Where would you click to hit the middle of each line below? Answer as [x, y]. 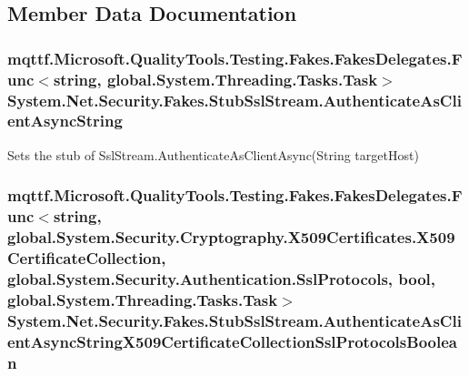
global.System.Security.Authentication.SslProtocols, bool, [222, 278]
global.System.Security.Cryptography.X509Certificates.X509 [231, 237]
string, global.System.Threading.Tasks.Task [215, 79]
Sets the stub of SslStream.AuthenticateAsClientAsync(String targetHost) [213, 154]
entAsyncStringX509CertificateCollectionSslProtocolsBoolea [232, 341]
